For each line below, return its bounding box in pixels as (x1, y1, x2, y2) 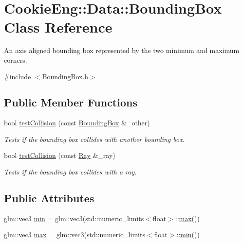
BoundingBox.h (42, 71, 89, 81)
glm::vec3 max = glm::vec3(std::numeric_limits (4, 229, 145, 240)
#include (4, 71, 31, 81)
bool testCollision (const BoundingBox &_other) (4, 118, 150, 128)
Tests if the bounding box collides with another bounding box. (4, 134, 185, 144)
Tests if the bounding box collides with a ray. (4, 167, 137, 177)
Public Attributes (4, 191, 94, 206)
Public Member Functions (4, 95, 137, 110)
